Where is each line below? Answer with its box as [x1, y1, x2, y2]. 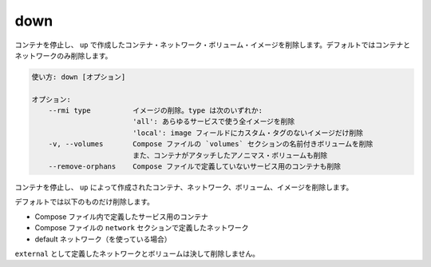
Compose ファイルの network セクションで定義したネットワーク [34, 223, 249, 233]
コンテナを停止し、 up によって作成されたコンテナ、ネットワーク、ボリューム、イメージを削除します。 [14, 182, 354, 192]
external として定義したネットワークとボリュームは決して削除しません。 [14, 249, 259, 258]
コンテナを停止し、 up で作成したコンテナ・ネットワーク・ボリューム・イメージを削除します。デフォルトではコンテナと [14, 40, 411, 50]
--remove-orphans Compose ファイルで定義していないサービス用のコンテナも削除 [48, 162, 341, 171]
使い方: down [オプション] [31, 72, 126, 82]
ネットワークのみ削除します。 [14, 50, 113, 60]
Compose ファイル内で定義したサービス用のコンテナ [34, 212, 209, 221]
